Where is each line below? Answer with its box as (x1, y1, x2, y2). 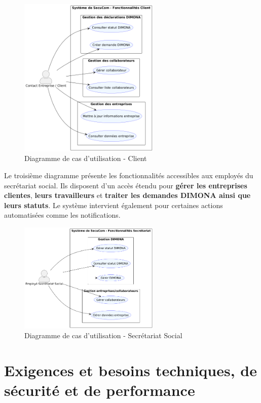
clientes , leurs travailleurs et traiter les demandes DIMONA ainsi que (4, 190, 251, 200)
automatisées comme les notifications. (4, 210, 121, 220)
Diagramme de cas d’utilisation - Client (24, 153, 147, 164)
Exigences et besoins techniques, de (4, 359, 257, 380)
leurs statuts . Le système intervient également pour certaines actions (4, 199, 223, 210)
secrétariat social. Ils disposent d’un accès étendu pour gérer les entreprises (4, 180, 247, 190)
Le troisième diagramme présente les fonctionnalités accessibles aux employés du (4, 170, 253, 180)
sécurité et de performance (4, 380, 195, 400)
